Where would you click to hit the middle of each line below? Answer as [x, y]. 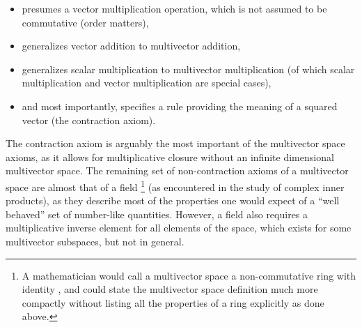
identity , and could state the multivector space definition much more [170, 289]
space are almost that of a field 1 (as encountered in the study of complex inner [175, 185]
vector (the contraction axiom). [89, 120]
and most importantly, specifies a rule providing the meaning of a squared [180, 106]
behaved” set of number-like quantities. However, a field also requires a [157, 214]
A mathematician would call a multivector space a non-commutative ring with [189, 275]
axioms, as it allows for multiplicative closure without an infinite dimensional [170, 157]
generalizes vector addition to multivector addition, [131, 46]
